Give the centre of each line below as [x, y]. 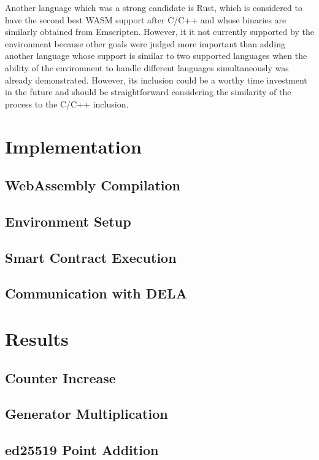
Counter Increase [60, 377]
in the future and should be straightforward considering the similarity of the [148, 92]
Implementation [73, 146]
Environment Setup [68, 221]
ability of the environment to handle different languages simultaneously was [147, 67]
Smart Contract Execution [91, 257]
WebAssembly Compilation [93, 185]
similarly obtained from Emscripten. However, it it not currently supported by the [159, 32]
